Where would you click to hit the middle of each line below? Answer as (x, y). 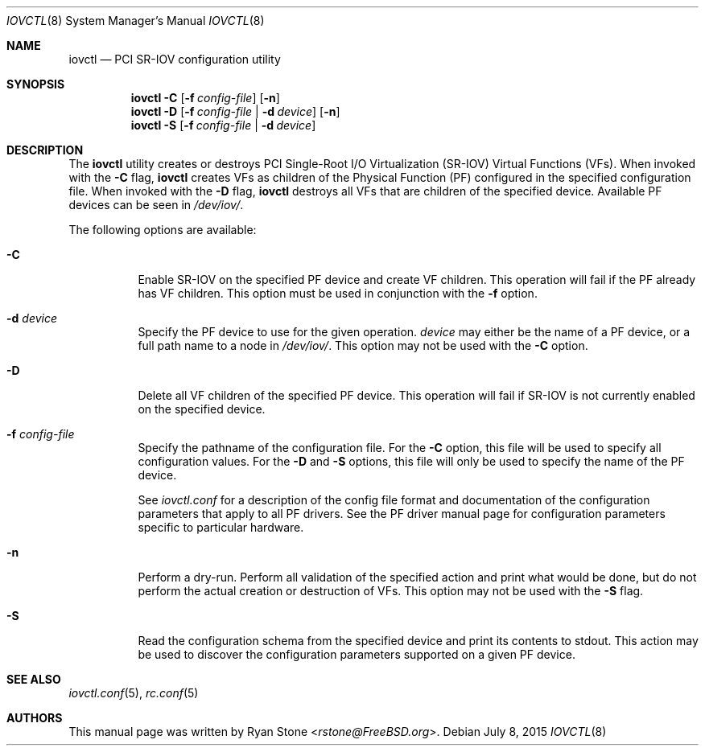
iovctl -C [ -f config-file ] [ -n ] (205, 98)
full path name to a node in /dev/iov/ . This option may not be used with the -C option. (363, 345)
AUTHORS (35, 718)
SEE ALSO (34, 679)
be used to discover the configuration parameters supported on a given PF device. (357, 654)
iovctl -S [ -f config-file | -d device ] (223, 125)
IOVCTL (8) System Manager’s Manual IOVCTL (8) (136, 21)
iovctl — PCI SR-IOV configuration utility (175, 59)
